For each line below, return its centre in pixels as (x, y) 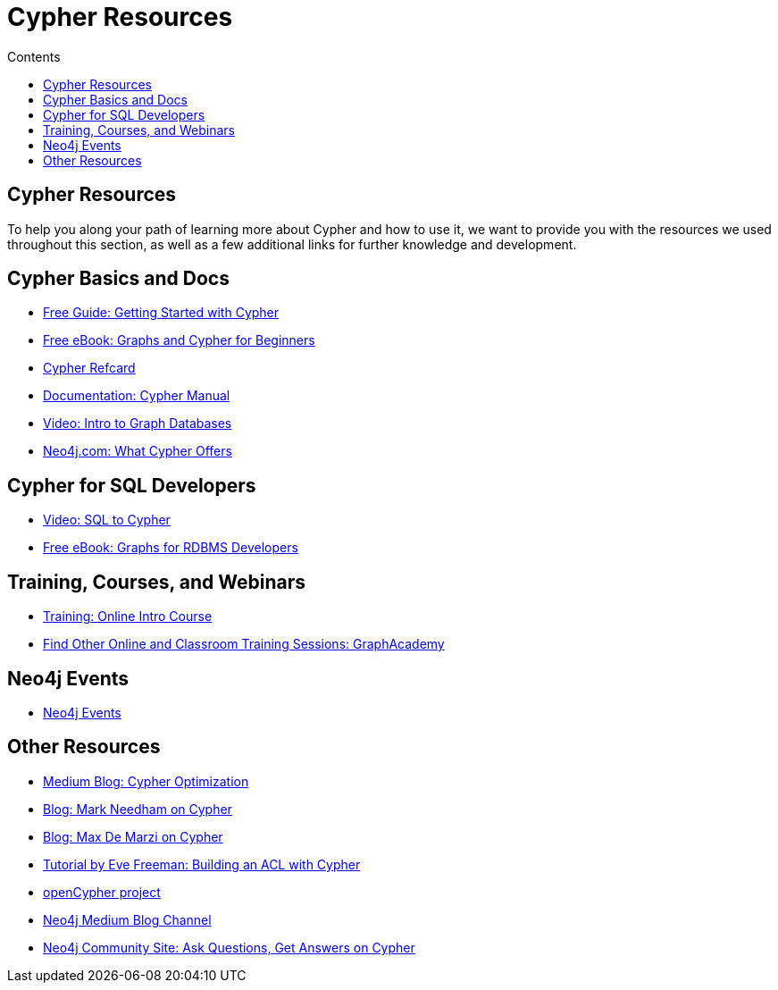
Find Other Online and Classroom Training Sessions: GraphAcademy (244, 644)
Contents (34, 56)
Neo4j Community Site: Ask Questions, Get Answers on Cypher (229, 947)
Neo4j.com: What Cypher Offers (138, 451)
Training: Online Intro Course (128, 617)
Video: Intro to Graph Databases (138, 424)
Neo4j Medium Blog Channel (127, 919)
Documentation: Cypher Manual (137, 396)
